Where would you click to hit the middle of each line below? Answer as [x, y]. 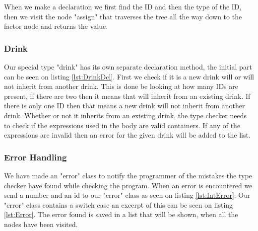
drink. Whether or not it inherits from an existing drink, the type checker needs [125, 115]
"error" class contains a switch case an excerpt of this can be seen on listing [119, 204]
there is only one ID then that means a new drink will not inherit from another [125, 106]
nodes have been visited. [41, 224]
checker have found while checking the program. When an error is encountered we [128, 185]
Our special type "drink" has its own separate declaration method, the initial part [128, 67]
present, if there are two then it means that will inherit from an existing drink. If [127, 96]
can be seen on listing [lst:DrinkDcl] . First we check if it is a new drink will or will [129, 76]
